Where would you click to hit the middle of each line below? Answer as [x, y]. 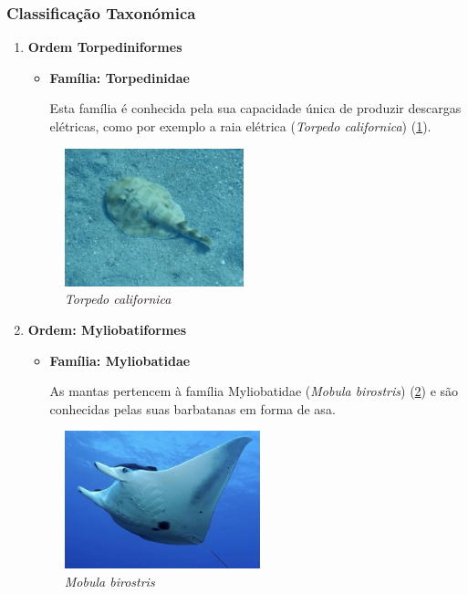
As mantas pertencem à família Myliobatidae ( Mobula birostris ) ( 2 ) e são [254, 391]
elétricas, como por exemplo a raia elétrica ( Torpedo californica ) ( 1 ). [240, 126]
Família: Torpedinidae [120, 77]
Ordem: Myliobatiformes [107, 329]
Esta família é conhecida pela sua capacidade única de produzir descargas [255, 108]
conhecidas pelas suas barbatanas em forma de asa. [192, 408]
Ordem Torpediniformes [105, 47]
